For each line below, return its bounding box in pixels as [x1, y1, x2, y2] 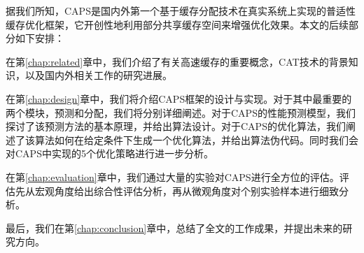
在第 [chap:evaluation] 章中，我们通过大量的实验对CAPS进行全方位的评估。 [6, 169, 339, 184]
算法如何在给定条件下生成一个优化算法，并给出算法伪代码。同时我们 [34, 132, 349, 147]
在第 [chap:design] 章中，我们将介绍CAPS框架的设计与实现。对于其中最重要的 [6, 91, 352, 106]
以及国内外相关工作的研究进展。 [24, 68, 172, 82]
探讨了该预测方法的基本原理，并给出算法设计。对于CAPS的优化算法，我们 [6, 119, 346, 133]
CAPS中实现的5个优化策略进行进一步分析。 [15, 146, 213, 161]
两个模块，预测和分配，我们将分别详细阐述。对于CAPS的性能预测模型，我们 [6, 105, 356, 120]
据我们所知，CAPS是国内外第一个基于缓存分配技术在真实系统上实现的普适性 [6, 3, 356, 17]
